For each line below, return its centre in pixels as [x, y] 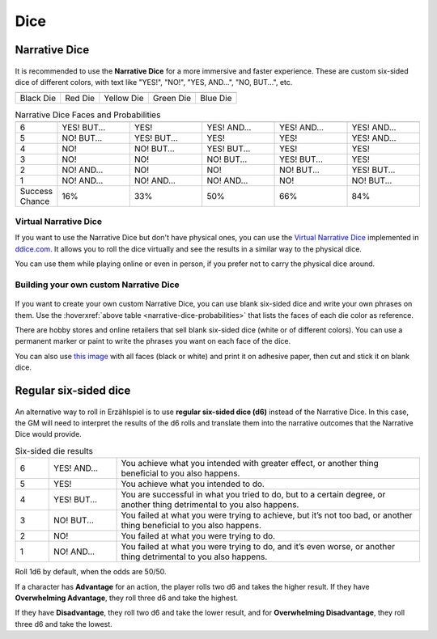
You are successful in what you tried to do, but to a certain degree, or [253, 495]
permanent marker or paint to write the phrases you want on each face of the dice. [153, 341]
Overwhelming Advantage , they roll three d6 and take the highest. [127, 598]
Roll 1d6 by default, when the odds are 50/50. [91, 572]
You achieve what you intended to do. [193, 484]
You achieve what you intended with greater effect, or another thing [250, 463]
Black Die [38, 99]
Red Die [80, 99]
